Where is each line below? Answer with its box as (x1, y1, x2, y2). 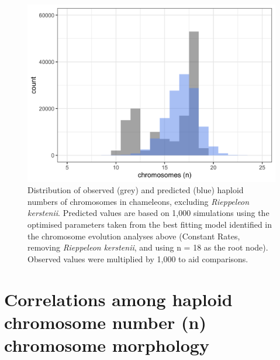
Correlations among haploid (4, 287, 233, 311)
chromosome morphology (4, 332, 209, 356)
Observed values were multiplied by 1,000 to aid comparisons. (27, 252, 248, 265)
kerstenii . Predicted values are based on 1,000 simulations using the (27, 207, 269, 219)
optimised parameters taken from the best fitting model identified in (27, 218, 272, 231)
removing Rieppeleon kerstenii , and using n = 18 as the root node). (27, 241, 268, 253)
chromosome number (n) (4, 310, 206, 334)
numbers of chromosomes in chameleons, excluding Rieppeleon (27, 195, 250, 207)
